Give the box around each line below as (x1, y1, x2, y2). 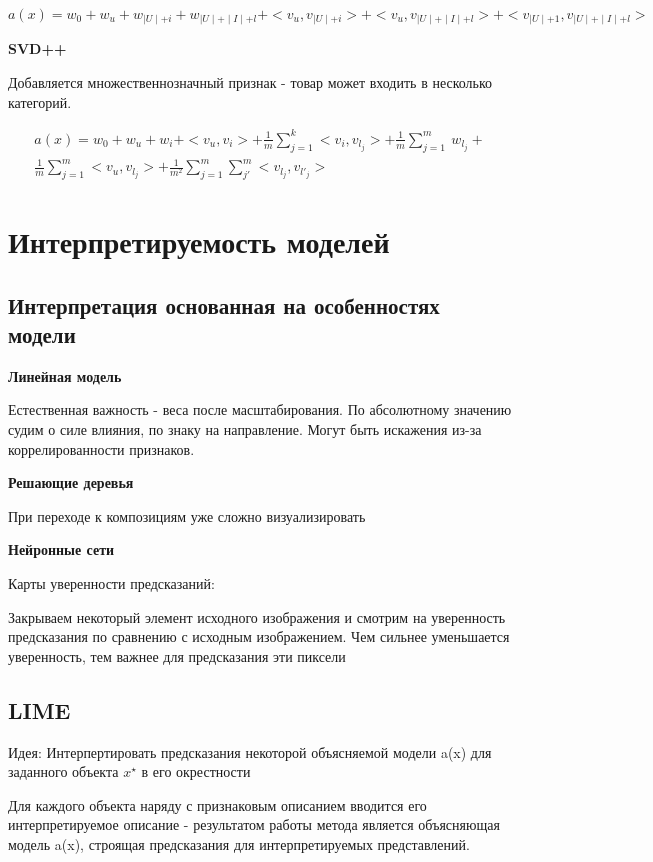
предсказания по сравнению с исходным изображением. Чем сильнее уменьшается (8, 626, 510, 647)
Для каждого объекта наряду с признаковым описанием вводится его (8, 794, 427, 815)
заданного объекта (8, 761, 119, 782)
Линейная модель (8, 365, 122, 386)
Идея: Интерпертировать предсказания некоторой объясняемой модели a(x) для (8, 741, 492, 762)
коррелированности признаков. (8, 438, 195, 459)
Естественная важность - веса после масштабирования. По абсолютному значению (8, 399, 512, 420)
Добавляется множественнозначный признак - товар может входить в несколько (8, 72, 493, 93)
